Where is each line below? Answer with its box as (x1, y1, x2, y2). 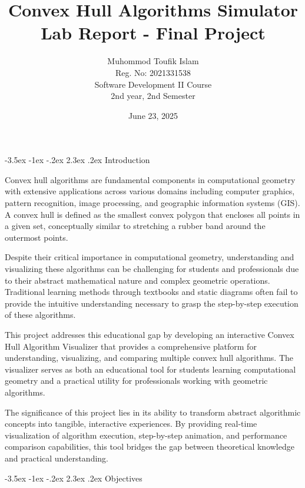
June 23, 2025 (128, 109, 178, 121)
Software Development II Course (94, 78, 212, 90)
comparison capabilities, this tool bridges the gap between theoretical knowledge (5, 440, 294, 453)
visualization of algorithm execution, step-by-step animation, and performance (5, 429, 287, 441)
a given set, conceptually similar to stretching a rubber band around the (5, 220, 266, 232)
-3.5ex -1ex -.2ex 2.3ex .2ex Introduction (5, 154, 150, 166)
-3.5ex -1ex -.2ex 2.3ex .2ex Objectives (5, 472, 142, 484)
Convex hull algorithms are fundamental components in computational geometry (5, 173, 296, 185)
